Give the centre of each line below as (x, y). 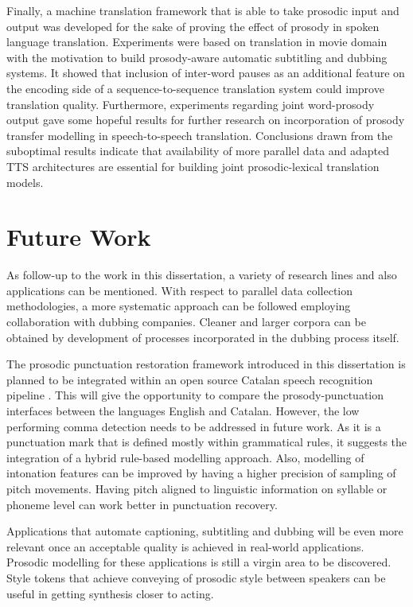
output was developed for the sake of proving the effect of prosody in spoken (193, 26)
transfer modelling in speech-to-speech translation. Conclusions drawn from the (200, 135)
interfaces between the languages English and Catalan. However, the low (183, 411)
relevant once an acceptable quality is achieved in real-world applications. (185, 546)
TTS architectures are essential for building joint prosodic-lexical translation (193, 166)
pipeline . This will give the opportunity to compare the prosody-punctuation (195, 395)
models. (25, 182)
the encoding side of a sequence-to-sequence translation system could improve (195, 88)
